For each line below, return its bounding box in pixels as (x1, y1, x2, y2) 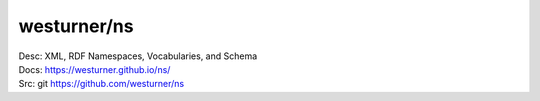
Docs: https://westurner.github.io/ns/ (18, 63, 171, 75)
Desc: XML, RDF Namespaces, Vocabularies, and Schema (18, 50, 258, 62)
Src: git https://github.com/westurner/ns (18, 78, 185, 90)
